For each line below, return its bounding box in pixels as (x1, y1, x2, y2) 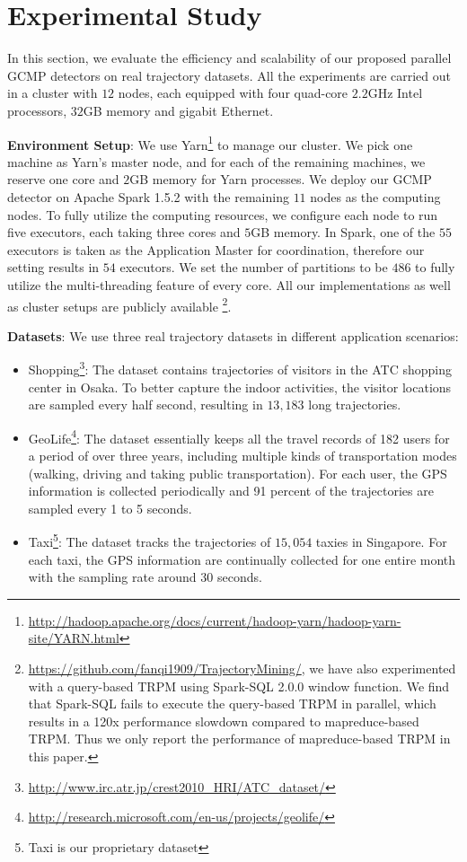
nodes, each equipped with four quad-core (118, 84, 348, 102)
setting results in (7, 258, 100, 277)
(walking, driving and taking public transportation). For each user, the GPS (28, 463, 447, 482)
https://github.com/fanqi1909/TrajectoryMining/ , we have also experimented (28, 659, 456, 678)
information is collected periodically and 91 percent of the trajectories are (28, 481, 434, 500)
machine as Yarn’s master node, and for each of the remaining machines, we (7, 152, 426, 171)
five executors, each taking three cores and (7, 223, 241, 242)
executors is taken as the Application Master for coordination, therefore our (7, 240, 425, 259)
